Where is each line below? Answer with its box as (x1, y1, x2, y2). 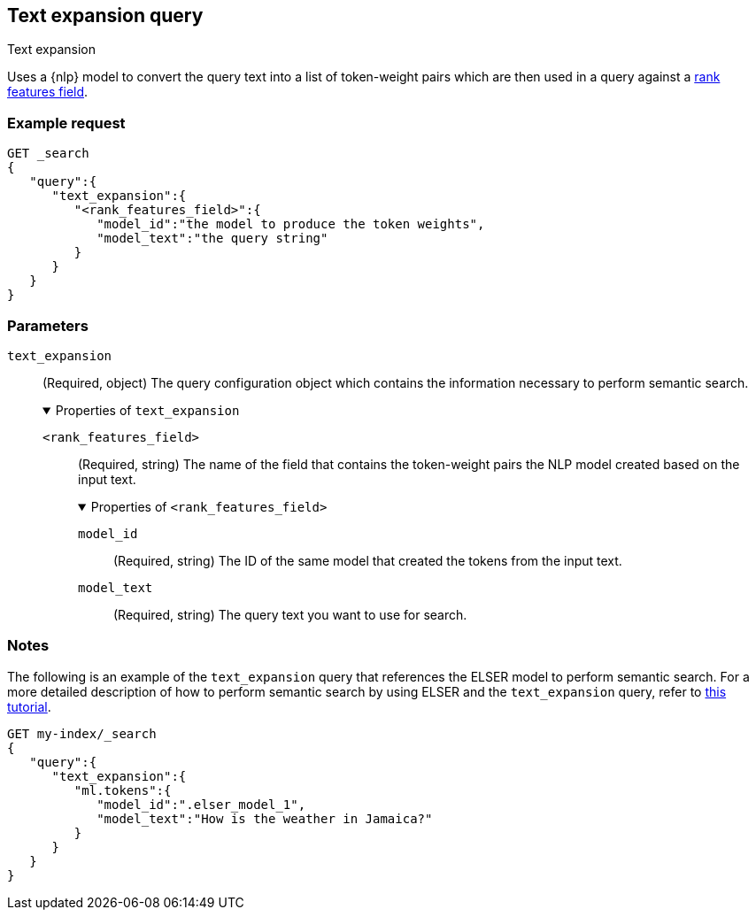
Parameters (7, 316, 89, 335)
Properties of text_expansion (55, 402, 240, 418)
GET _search (7, 146, 89, 161)
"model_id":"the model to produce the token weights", (96, 217, 485, 232)
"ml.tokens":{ (73, 782, 172, 798)
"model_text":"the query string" (96, 231, 328, 246)
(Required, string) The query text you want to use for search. (113, 606, 467, 622)
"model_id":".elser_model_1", (96, 797, 306, 812)
